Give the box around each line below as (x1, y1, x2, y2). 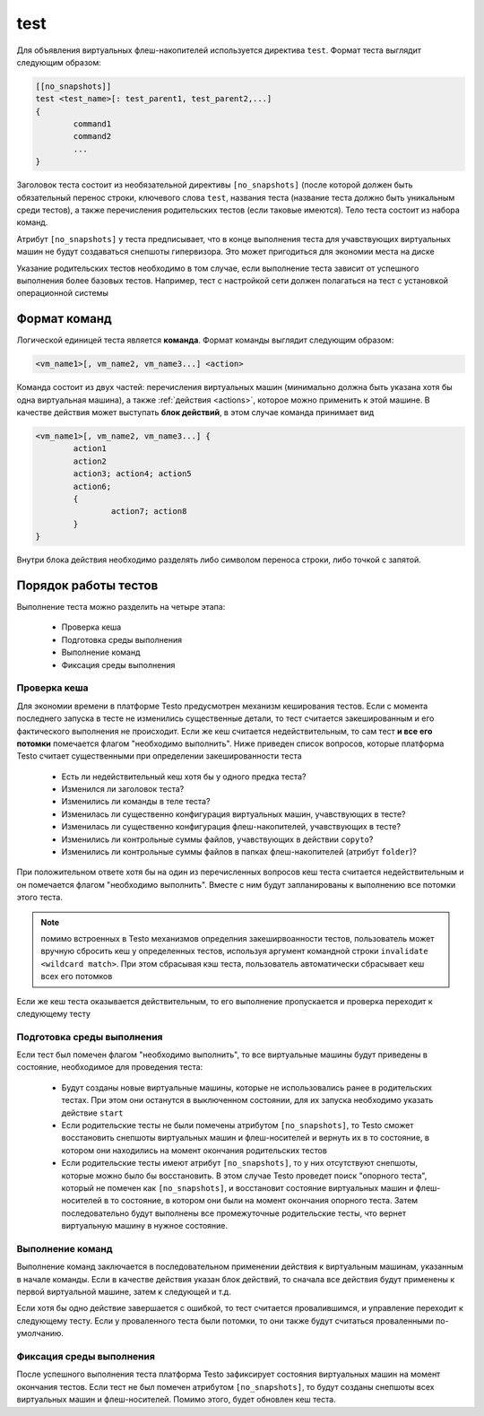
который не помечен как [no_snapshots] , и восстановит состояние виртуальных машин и (61, 1182, 414, 1193)
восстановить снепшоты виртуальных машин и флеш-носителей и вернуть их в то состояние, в (61, 1133, 430, 1143)
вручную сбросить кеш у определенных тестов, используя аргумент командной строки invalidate (40, 946, 429, 957)
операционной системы (16, 288, 109, 299)
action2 (73, 456, 108, 466)
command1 (73, 119, 112, 129)
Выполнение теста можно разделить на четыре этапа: (16, 602, 226, 612)
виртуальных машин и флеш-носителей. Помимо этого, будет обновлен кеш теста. (16, 1394, 336, 1405)
